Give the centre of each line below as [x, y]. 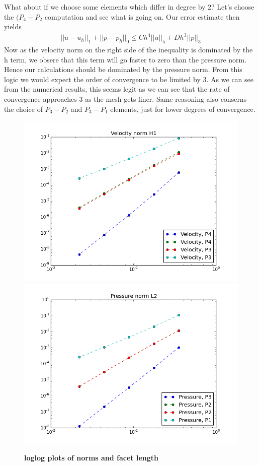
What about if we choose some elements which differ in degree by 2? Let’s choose [129, 7]
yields [13, 26]
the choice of [23, 109]
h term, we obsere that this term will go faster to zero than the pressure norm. [125, 59]
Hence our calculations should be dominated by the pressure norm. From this [123, 69]
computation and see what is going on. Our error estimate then [142, 16]
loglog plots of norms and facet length [92, 458]
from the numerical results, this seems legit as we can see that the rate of [117, 89]
